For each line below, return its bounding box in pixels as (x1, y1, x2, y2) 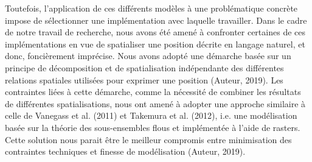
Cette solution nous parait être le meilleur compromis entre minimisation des (5, 133, 292, 146)
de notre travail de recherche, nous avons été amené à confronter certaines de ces (5, 26, 305, 38)
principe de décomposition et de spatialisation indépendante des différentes (5, 61, 284, 74)
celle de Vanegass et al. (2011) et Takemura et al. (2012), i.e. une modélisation (5, 109, 297, 122)
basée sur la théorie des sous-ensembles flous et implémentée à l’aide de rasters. (5, 121, 300, 133)
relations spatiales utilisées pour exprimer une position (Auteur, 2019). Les (5, 73, 283, 86)
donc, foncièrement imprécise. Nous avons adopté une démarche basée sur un (5, 49, 291, 62)
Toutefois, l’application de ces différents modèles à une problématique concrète (5, 2, 298, 14)
